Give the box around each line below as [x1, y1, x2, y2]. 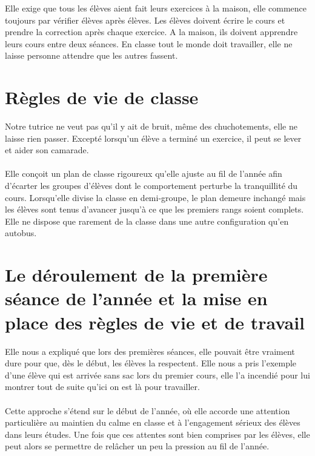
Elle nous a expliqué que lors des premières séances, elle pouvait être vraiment [5, 345, 295, 357]
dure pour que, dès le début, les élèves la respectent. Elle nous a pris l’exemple [5, 357, 297, 369]
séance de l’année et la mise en [5, 286, 268, 311]
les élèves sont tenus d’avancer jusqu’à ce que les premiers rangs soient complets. [5, 203, 304, 216]
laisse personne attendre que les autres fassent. [5, 49, 178, 62]
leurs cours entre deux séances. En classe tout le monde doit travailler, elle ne [5, 37, 293, 50]
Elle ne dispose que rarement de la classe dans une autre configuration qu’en [5, 214, 289, 227]
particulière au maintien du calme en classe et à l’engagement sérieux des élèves [5, 416, 300, 429]
